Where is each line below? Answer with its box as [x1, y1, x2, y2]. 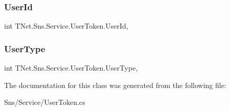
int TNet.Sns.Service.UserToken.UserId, [4, 20, 128, 31]
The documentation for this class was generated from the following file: [4, 79, 226, 90]
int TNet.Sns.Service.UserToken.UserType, [4, 62, 138, 73]
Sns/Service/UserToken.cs [4, 97, 85, 107]
